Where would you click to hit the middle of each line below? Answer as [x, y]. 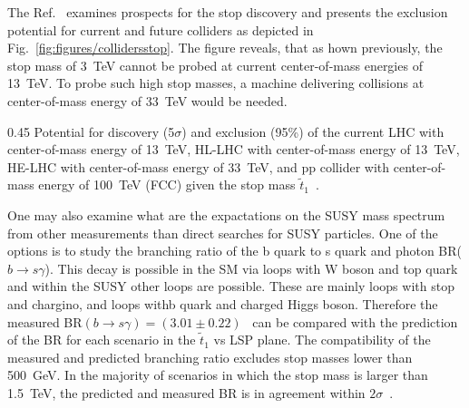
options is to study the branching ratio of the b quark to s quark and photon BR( [235, 251]
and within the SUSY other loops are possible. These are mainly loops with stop [231, 286]
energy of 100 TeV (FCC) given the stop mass [167, 185]
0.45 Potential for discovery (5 [91, 131]
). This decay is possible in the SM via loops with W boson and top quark [251, 268]
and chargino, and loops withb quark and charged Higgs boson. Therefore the [223, 303]
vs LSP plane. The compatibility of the [322, 340]
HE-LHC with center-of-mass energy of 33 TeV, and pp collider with [199, 166]
